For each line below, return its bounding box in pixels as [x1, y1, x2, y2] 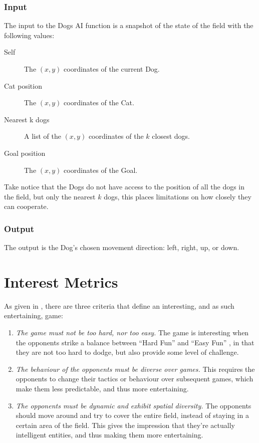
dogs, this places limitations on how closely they [104, 191, 251, 201]
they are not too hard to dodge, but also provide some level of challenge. [16, 347, 239, 357]
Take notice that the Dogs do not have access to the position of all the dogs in [4, 181, 245, 192]
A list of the [24, 131, 61, 141]
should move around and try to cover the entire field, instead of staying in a [16, 410, 249, 420]
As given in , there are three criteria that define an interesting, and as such [4, 300, 234, 311]
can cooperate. [4, 201, 49, 211]
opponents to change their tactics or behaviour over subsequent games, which [16, 373, 253, 384]
